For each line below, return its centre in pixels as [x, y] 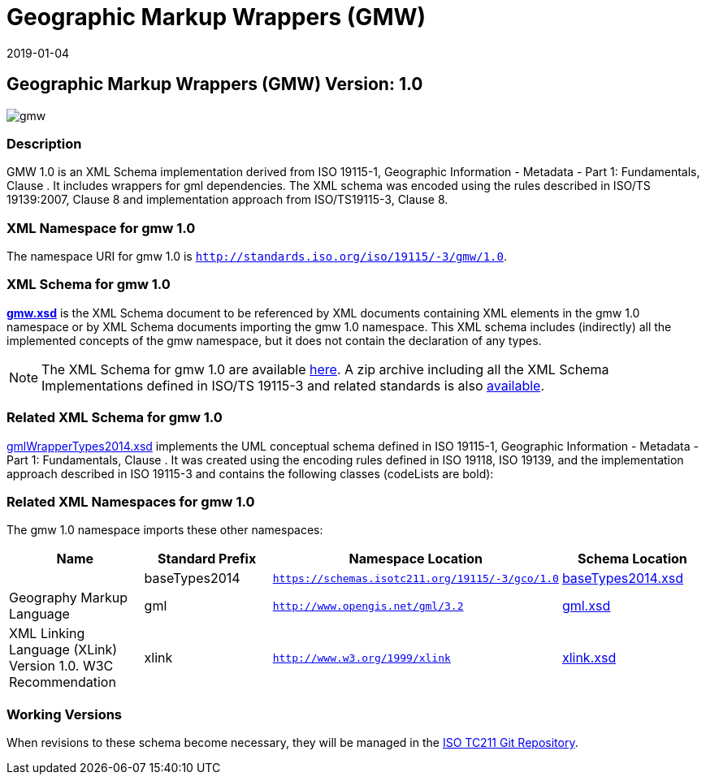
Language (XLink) [63, 650]
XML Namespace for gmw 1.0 [101, 228]
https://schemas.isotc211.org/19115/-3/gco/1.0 [416, 578]
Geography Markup [68, 598]
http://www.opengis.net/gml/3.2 [368, 606]
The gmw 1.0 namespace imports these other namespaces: [165, 530]
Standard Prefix [207, 559]
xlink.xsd [589, 658]
